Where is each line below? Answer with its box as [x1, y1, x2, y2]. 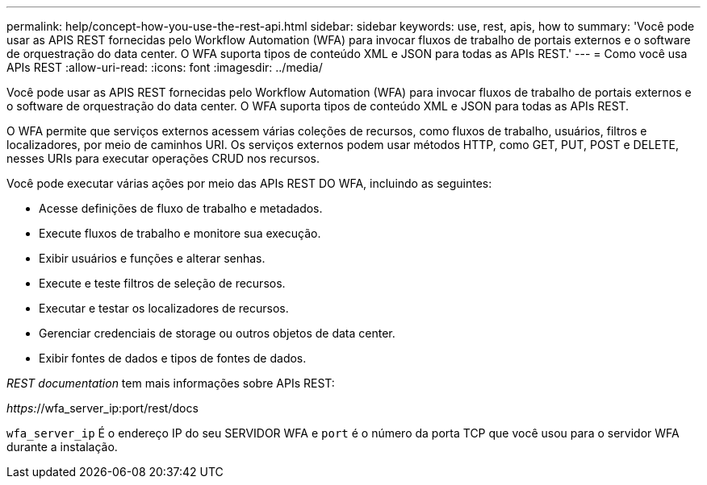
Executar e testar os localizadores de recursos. [39, 301, 289, 315]
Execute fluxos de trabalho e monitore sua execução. [39, 226, 321, 240]
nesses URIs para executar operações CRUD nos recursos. [6, 151, 320, 165]
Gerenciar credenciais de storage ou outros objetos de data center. [39, 326, 395, 340]
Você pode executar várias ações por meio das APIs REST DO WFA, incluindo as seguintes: [6, 176, 492, 190]
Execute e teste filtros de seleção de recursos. [39, 276, 286, 290]
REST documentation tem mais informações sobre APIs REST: [6, 376, 335, 390]
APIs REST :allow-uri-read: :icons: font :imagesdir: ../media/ [6, 60, 323, 74]
